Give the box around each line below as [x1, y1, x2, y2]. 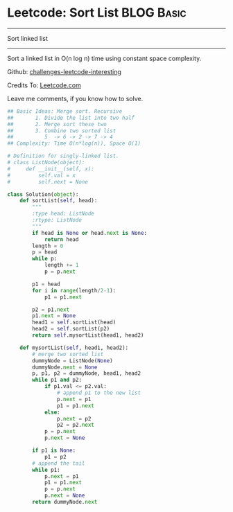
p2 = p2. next [56, 421, 95, 429]
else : [44, 409, 60, 416]
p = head [32, 249, 58, 256]
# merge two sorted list [32, 351, 104, 357]
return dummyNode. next [32, 499, 98, 506]
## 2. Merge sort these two [7, 121, 107, 127]
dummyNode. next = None [32, 364, 98, 371]
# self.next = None [7, 178, 89, 185]
